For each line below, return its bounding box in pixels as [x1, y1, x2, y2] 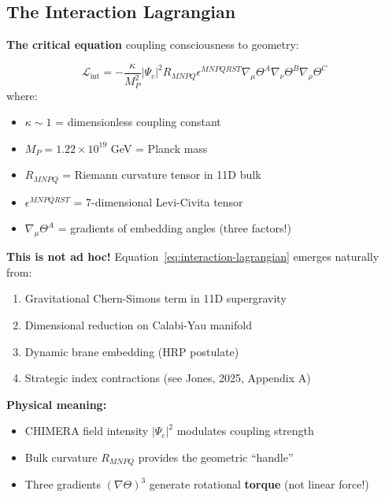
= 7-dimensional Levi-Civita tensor [73, 193, 243, 210]
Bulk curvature [24, 449, 98, 466]
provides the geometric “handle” [138, 449, 294, 466]
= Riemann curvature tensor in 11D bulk [62, 166, 261, 183]
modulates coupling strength [176, 422, 314, 439]
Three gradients [24, 476, 102, 492]
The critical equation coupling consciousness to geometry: [6, 36, 299, 53]
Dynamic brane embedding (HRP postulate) [24, 343, 239, 359]
